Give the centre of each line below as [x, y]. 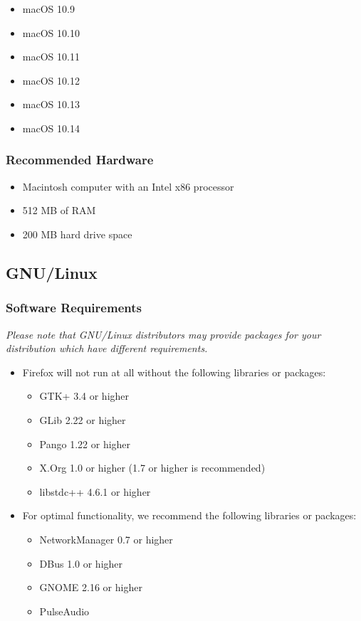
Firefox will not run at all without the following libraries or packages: [174, 372]
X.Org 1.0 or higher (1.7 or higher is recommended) [152, 468]
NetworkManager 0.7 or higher [106, 539]
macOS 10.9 [48, 9]
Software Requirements [74, 308]
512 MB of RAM [59, 210]
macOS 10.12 [51, 80]
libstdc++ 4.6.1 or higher [95, 491]
